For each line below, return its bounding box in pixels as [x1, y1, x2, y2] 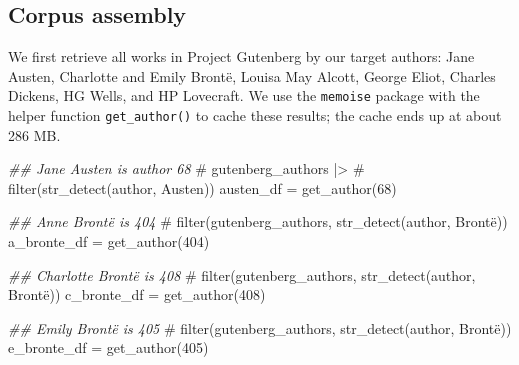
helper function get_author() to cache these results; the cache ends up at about [8, 105, 502, 126]
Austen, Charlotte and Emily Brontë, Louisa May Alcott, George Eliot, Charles [8, 65, 496, 86]
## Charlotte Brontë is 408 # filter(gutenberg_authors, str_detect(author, [8, 264, 476, 285]
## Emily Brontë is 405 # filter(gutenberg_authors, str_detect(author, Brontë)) [8, 317, 512, 338]
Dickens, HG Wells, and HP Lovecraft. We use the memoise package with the [8, 85, 480, 106]
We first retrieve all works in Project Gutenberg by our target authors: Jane [8, 46, 475, 67]
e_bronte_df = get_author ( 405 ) [8, 337, 209, 358]
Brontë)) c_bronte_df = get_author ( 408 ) [8, 284, 266, 305]
